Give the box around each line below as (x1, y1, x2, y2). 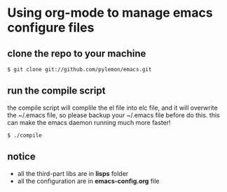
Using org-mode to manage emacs (7, 5, 213, 21)
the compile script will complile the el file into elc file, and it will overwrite (7, 103, 219, 112)
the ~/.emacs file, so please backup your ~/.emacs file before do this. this (7, 110, 220, 119)
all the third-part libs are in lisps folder (17, 169, 129, 177)
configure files (7, 20, 95, 36)
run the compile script (7, 85, 106, 97)
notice (7, 151, 36, 163)
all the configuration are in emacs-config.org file (17, 177, 160, 185)
